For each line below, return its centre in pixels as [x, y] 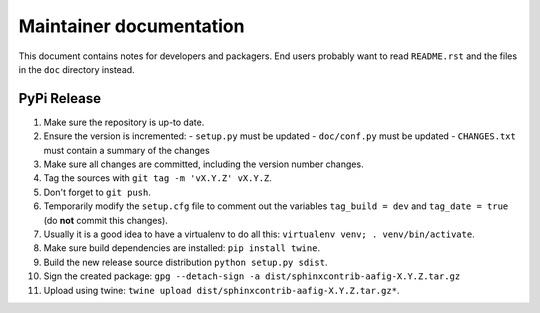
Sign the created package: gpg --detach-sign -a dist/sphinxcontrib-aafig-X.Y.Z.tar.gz [252, 276]
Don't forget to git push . [97, 192]
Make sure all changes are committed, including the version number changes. [203, 164]
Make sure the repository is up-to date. [124, 122]
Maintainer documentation [131, 26]
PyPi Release [60, 98]
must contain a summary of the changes [126, 150]
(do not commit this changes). [106, 220]
